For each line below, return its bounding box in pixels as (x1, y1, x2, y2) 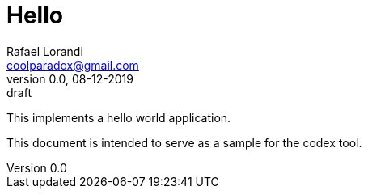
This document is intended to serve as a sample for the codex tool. (6, 135, 362, 150)
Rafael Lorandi (6, 44, 83, 58)
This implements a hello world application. (6, 110, 231, 125)
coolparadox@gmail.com (6, 57, 139, 72)
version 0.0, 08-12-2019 (6, 71, 133, 86)
